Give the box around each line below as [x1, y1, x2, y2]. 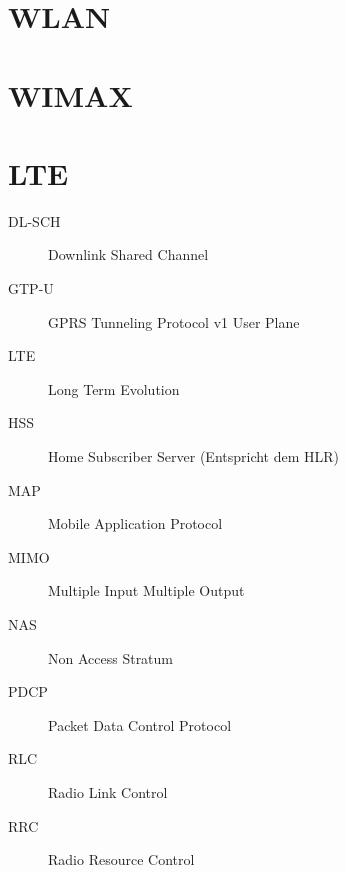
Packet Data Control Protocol [48, 714, 232, 735]
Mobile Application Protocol [48, 513, 223, 534]
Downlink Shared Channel [48, 244, 209, 265]
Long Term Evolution [48, 378, 180, 399]
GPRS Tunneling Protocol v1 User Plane [48, 311, 300, 332]
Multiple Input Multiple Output [48, 580, 245, 601]
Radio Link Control [48, 781, 168, 802]
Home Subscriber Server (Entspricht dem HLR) [48, 446, 340, 467]
